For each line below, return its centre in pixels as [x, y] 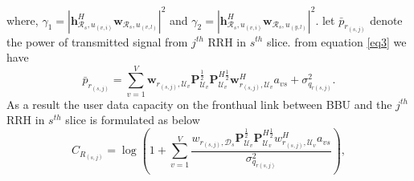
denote [386, 20]
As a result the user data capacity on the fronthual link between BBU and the [199, 104]
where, [23, 20]
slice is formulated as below [133, 120]
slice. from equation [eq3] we [336, 41]
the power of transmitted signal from [97, 41]
